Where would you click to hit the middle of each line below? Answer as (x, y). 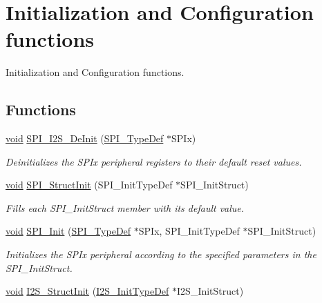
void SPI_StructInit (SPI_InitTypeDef (89, 185)
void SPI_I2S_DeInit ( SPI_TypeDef (85, 138)
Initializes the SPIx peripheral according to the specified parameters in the (161, 254)
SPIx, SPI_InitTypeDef (189, 231)
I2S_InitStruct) (210, 291)
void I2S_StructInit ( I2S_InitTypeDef (87, 291)
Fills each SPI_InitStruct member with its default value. (125, 207)
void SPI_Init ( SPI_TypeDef (68, 231)
